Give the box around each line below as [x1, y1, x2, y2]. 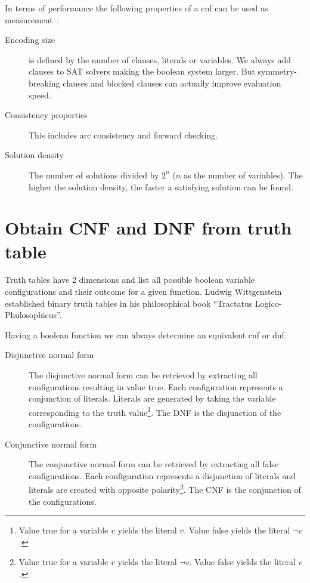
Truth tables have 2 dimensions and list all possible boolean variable [5, 273, 255, 286]
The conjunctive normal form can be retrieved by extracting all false [29, 458, 279, 470]
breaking [29, 76, 60, 89]
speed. [29, 88, 51, 101]
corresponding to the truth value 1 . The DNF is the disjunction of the [29, 404, 281, 418]
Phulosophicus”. [5, 309, 62, 321]
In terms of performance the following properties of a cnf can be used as [5, 2, 268, 14]
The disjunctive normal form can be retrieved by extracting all [29, 369, 258, 381]
